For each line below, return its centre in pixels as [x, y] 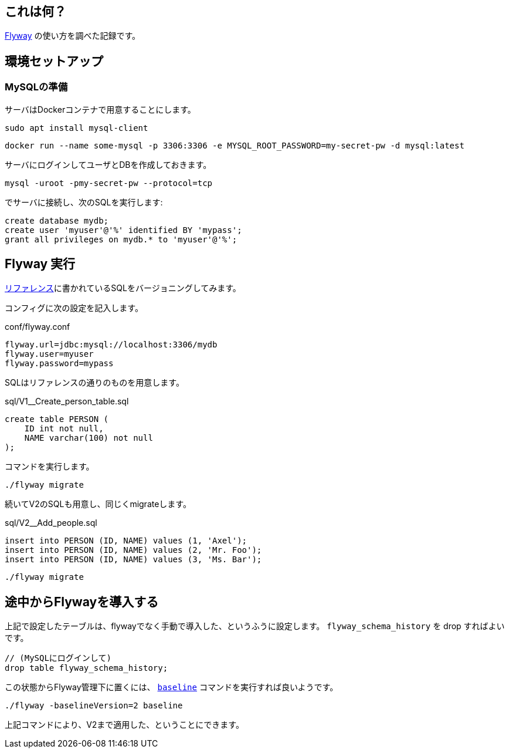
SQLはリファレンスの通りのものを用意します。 [94, 383]
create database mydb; [57, 220]
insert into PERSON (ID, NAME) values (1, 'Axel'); [126, 541]
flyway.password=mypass [59, 364]
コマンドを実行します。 [50, 467]
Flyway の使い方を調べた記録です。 [73, 36]
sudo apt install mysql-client [77, 128]
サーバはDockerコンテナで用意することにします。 [100, 109]
